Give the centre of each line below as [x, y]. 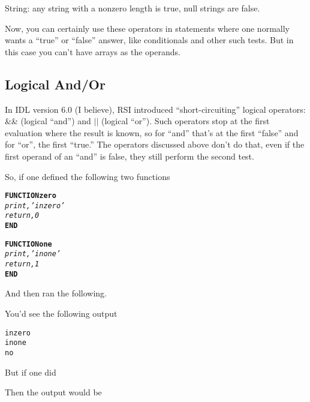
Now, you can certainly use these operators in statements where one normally [147, 28]
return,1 [22, 264]
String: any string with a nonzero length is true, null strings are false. [133, 8]
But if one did [31, 372]
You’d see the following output [61, 313]
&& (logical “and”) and [48, 121]
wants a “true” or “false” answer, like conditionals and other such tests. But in [149, 40]
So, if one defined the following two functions [88, 176]
